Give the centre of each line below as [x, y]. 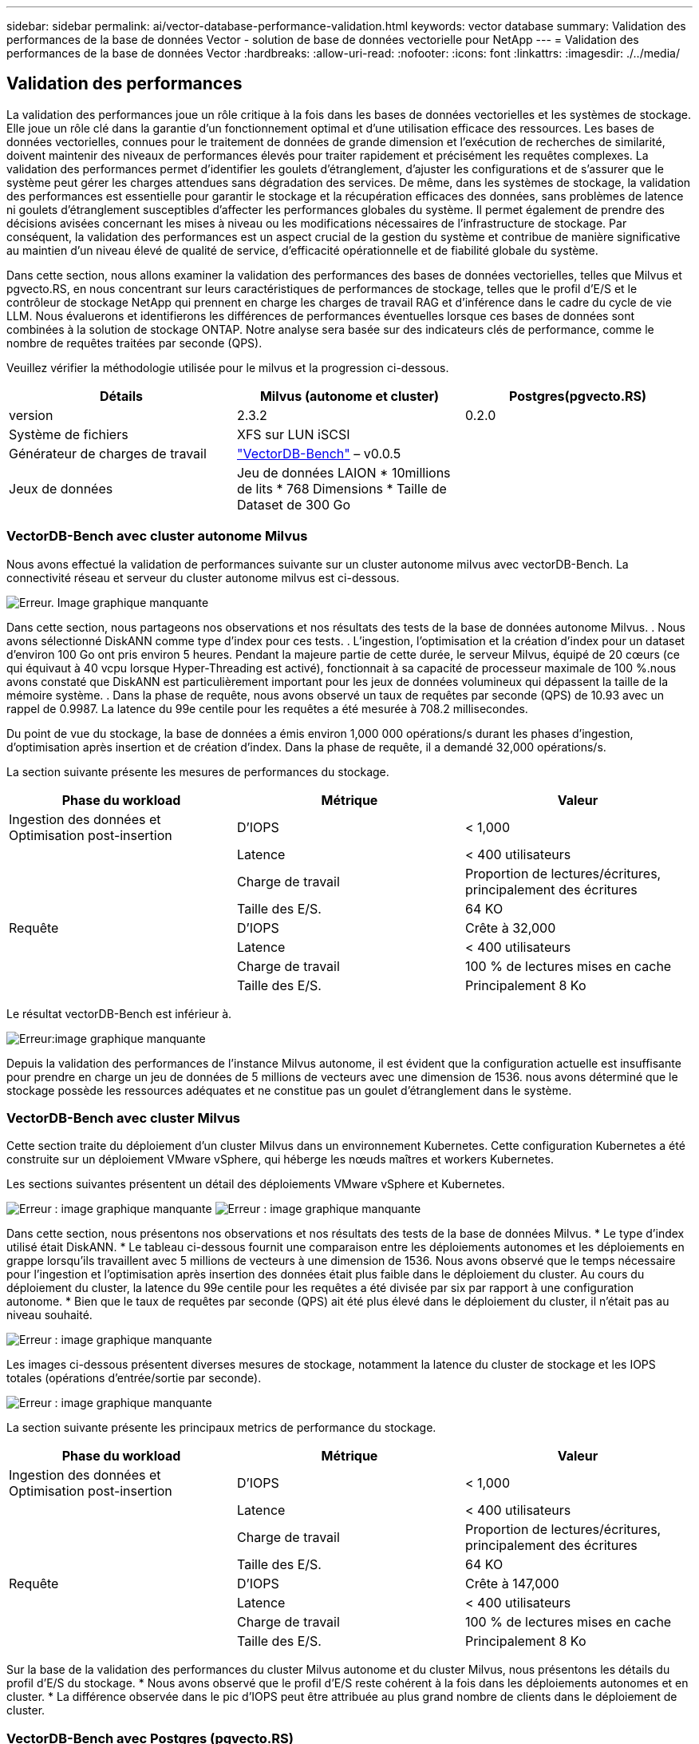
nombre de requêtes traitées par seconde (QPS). [134, 343]
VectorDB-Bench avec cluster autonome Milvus [157, 536]
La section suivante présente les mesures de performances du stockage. [198, 771]
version [31, 415]
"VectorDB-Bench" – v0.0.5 [319, 453]
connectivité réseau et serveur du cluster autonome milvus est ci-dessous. [203, 577]
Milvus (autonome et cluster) [349, 396]
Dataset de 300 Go [294, 504]
